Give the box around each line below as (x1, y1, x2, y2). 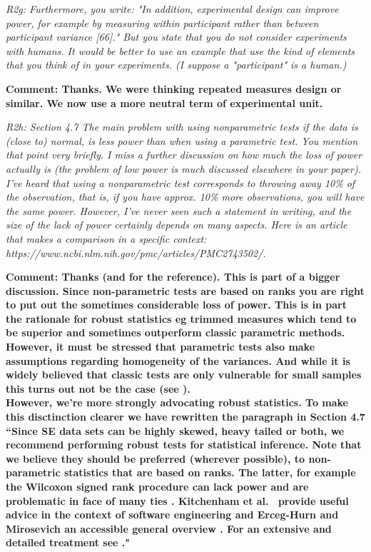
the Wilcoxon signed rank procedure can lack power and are (6, 479, 309, 493)
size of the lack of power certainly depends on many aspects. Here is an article (6, 217, 347, 232)
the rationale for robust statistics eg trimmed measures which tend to (6, 311, 357, 326)
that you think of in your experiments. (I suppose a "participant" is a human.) (6, 57, 347, 72)
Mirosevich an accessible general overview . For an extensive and (6, 521, 332, 536)
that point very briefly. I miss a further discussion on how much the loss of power (6, 147, 362, 162)
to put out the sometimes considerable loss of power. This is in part (6, 297, 347, 312)
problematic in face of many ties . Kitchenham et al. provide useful (6, 493, 349, 508)
